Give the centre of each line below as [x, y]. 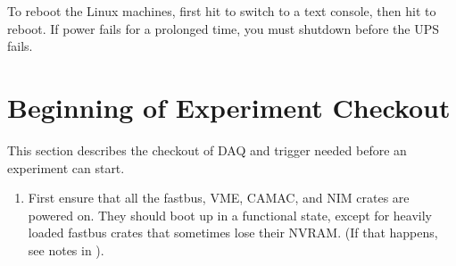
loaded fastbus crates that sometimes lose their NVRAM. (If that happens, [233, 233]
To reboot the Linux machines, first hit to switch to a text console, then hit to [222, 11]
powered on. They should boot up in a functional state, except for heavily [230, 215]
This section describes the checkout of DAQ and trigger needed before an [207, 150]
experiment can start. [66, 167]
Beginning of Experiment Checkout [229, 107]
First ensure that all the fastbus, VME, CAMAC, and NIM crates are [219, 198]
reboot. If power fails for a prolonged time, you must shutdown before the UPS [224, 28]
